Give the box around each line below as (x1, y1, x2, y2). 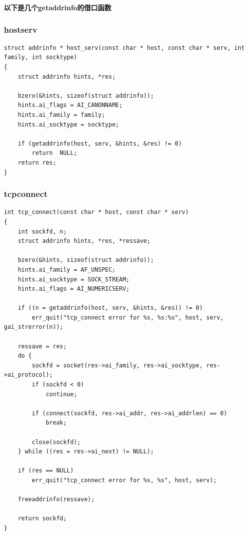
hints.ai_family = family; (18, 111, 105, 118)
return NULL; (32, 150, 77, 157)
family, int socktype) (4, 54, 77, 61)
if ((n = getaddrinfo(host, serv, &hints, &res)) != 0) (18, 304, 203, 312)
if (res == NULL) (18, 467, 74, 474)
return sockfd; (18, 515, 67, 522)
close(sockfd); (32, 438, 81, 446)
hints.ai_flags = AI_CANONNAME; (18, 102, 123, 109)
